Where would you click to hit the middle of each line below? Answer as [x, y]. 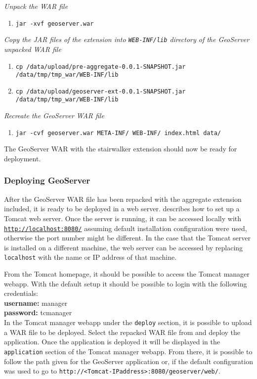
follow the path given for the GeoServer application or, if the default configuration [128, 361]
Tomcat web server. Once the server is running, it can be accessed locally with [123, 218]
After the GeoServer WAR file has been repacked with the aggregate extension [123, 199]
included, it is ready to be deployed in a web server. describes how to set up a [122, 209]
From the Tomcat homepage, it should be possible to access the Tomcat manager [127, 274]
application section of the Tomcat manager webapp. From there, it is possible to [128, 351]
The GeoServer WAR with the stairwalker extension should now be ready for [121, 149]
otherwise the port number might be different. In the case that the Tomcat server [127, 238]
